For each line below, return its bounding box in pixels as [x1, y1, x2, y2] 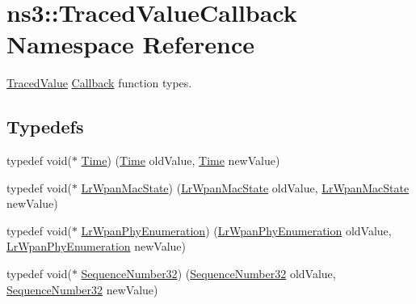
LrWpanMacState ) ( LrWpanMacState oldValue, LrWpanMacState [81, 179, 410, 196]
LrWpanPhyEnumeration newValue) [6, 238, 187, 255]
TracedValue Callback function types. [6, 74, 192, 91]
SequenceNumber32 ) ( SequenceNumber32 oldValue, [81, 265, 336, 282]
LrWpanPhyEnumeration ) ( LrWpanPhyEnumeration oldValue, [81, 222, 392, 239]
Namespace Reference [6, 27, 254, 61]
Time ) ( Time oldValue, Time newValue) [81, 152, 280, 169]
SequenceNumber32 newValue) [6, 281, 158, 298]
